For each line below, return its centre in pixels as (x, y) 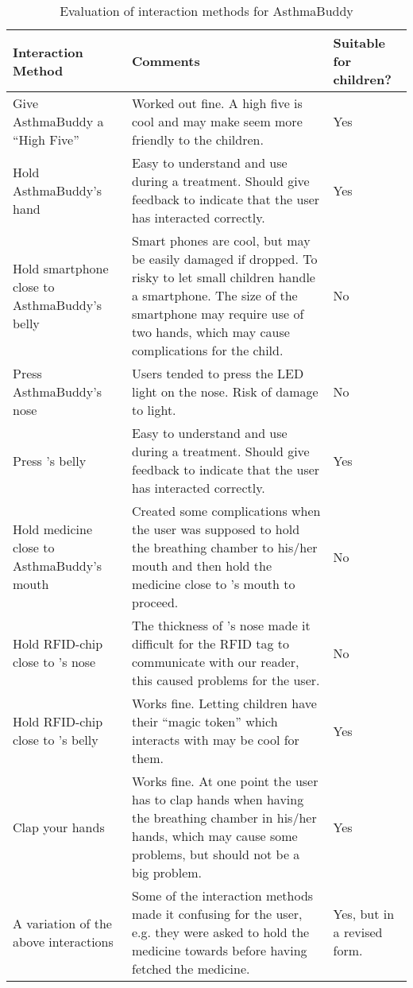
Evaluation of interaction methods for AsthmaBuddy (206, 11)
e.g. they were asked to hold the (221, 932)
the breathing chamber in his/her (224, 818)
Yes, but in (364, 914)
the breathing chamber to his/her (225, 547)
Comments (166, 61)
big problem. (167, 872)
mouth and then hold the (202, 566)
